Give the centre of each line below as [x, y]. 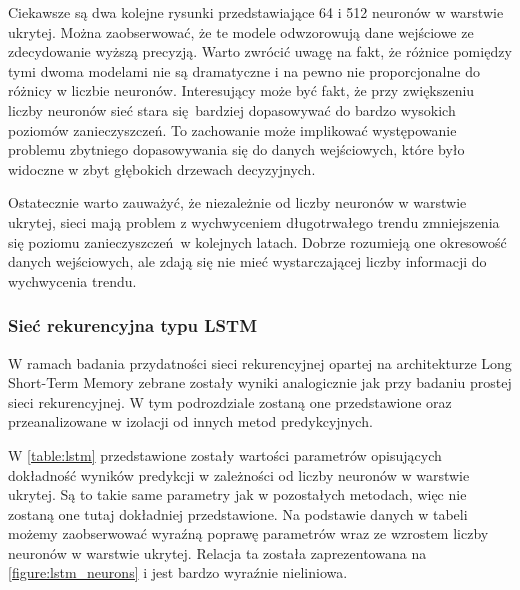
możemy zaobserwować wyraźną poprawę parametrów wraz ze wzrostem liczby [248, 533]
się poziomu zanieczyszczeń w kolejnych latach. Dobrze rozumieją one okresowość [257, 241]
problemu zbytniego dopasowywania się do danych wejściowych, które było [236, 149]
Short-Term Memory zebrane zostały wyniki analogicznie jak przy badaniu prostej [260, 382]
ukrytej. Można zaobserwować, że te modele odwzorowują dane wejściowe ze [241, 31]
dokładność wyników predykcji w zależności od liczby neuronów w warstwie [239, 474]
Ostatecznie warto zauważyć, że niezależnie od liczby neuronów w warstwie [237, 202]
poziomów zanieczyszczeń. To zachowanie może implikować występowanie [232, 129]
